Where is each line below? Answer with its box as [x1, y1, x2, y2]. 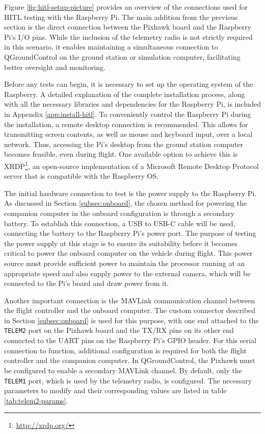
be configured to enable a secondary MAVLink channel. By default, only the [4, 365, 242, 375]
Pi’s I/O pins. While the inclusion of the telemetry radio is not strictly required [4, 31, 253, 42]
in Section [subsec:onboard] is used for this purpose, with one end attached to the [4, 315, 259, 325]
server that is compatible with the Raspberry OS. [4, 171, 159, 181]
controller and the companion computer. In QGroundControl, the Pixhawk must [4, 355, 255, 366]
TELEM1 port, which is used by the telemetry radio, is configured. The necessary [4, 375, 252, 385]
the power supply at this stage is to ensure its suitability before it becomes [4, 237, 237, 248]
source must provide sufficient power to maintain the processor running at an [4, 257, 245, 268]
